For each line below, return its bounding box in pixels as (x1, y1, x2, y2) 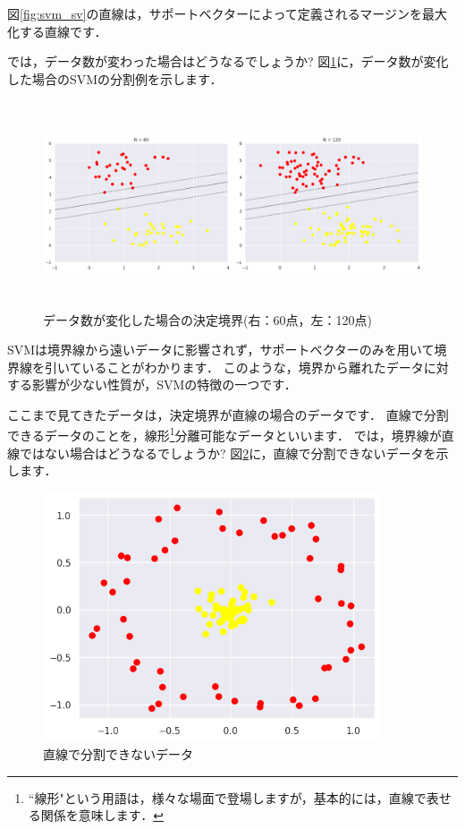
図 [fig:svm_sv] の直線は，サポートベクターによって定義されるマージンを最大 (7, 4, 447, 22)
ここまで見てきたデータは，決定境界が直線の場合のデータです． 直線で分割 (7, 405, 449, 423)
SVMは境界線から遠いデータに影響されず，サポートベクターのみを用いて (7, 340, 435, 359)
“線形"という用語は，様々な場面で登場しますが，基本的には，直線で (28, 788, 427, 807)
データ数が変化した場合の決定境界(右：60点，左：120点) (43, 310, 372, 329)
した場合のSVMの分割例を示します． (7, 69, 223, 88)
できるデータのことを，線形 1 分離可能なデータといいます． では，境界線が (7, 423, 442, 445)
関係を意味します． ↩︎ (40, 806, 164, 825)
